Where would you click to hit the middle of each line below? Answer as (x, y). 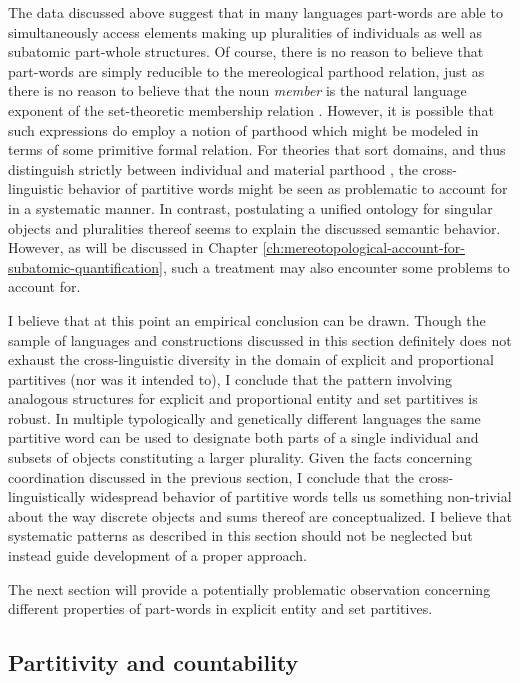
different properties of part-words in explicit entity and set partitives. (220, 608)
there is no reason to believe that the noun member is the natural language (237, 90)
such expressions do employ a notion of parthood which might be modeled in (243, 129)
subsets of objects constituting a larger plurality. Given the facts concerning (240, 457)
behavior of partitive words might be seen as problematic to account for (287, 188)
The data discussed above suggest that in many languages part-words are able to (255, 12)
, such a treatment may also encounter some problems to (336, 266)
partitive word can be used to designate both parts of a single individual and (243, 437)
